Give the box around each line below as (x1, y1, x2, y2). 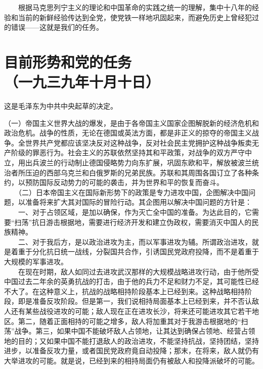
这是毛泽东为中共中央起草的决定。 (4, 101, 117, 111)
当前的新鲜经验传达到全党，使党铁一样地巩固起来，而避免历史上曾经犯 (18, 12, 252, 22)
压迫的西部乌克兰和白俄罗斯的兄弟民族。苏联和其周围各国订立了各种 (25, 167, 252, 177)
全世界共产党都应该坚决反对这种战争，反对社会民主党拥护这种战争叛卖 (18, 137, 252, 148)
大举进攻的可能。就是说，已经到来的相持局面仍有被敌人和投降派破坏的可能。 (4, 355, 259, 365)
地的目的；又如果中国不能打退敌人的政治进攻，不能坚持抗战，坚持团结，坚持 (4, 335, 259, 346)
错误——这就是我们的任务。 (11, 22, 103, 32)
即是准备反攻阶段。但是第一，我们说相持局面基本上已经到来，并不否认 (18, 296, 252, 306)
